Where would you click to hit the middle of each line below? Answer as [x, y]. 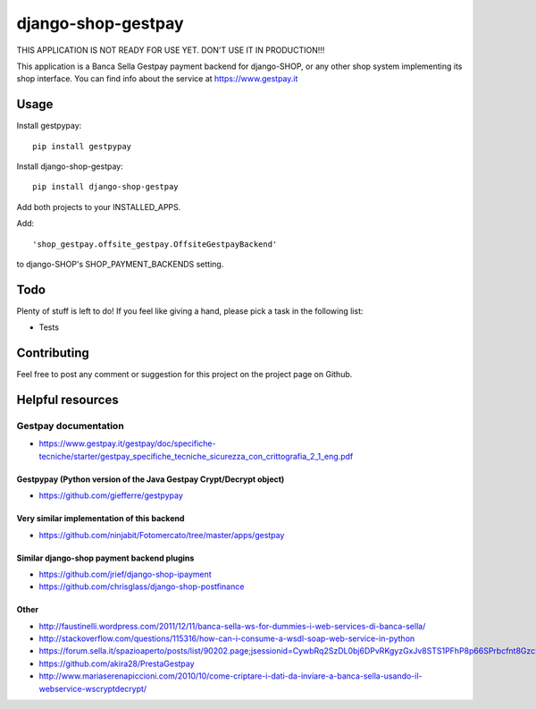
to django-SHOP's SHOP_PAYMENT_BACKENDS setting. [120, 264]
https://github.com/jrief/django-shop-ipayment [125, 574]
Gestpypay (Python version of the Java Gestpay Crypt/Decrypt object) [151, 479]
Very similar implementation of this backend [100, 519]
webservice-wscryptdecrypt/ [93, 688]
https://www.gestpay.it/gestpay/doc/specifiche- [127, 443]
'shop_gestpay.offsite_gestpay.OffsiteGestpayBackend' [155, 244]
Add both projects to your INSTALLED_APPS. [99, 207]
